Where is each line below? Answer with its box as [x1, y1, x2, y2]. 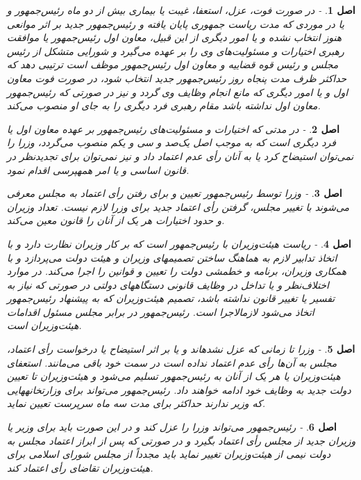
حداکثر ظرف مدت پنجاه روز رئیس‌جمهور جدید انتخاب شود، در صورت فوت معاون [7, 70, 347, 85]
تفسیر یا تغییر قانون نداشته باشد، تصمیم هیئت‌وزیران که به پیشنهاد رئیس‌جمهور [7, 291, 335, 305]
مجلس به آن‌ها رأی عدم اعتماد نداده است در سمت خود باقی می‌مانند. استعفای [7, 355, 337, 369]
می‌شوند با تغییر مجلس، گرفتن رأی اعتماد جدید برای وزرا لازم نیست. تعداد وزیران [7, 199, 350, 214]
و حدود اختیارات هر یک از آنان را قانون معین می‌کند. [7, 213, 225, 227]
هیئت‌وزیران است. [7, 318, 82, 333]
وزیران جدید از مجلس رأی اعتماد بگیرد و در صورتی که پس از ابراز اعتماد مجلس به [7, 433, 356, 447]
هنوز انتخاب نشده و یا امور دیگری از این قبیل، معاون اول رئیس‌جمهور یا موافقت [7, 30, 342, 45]
